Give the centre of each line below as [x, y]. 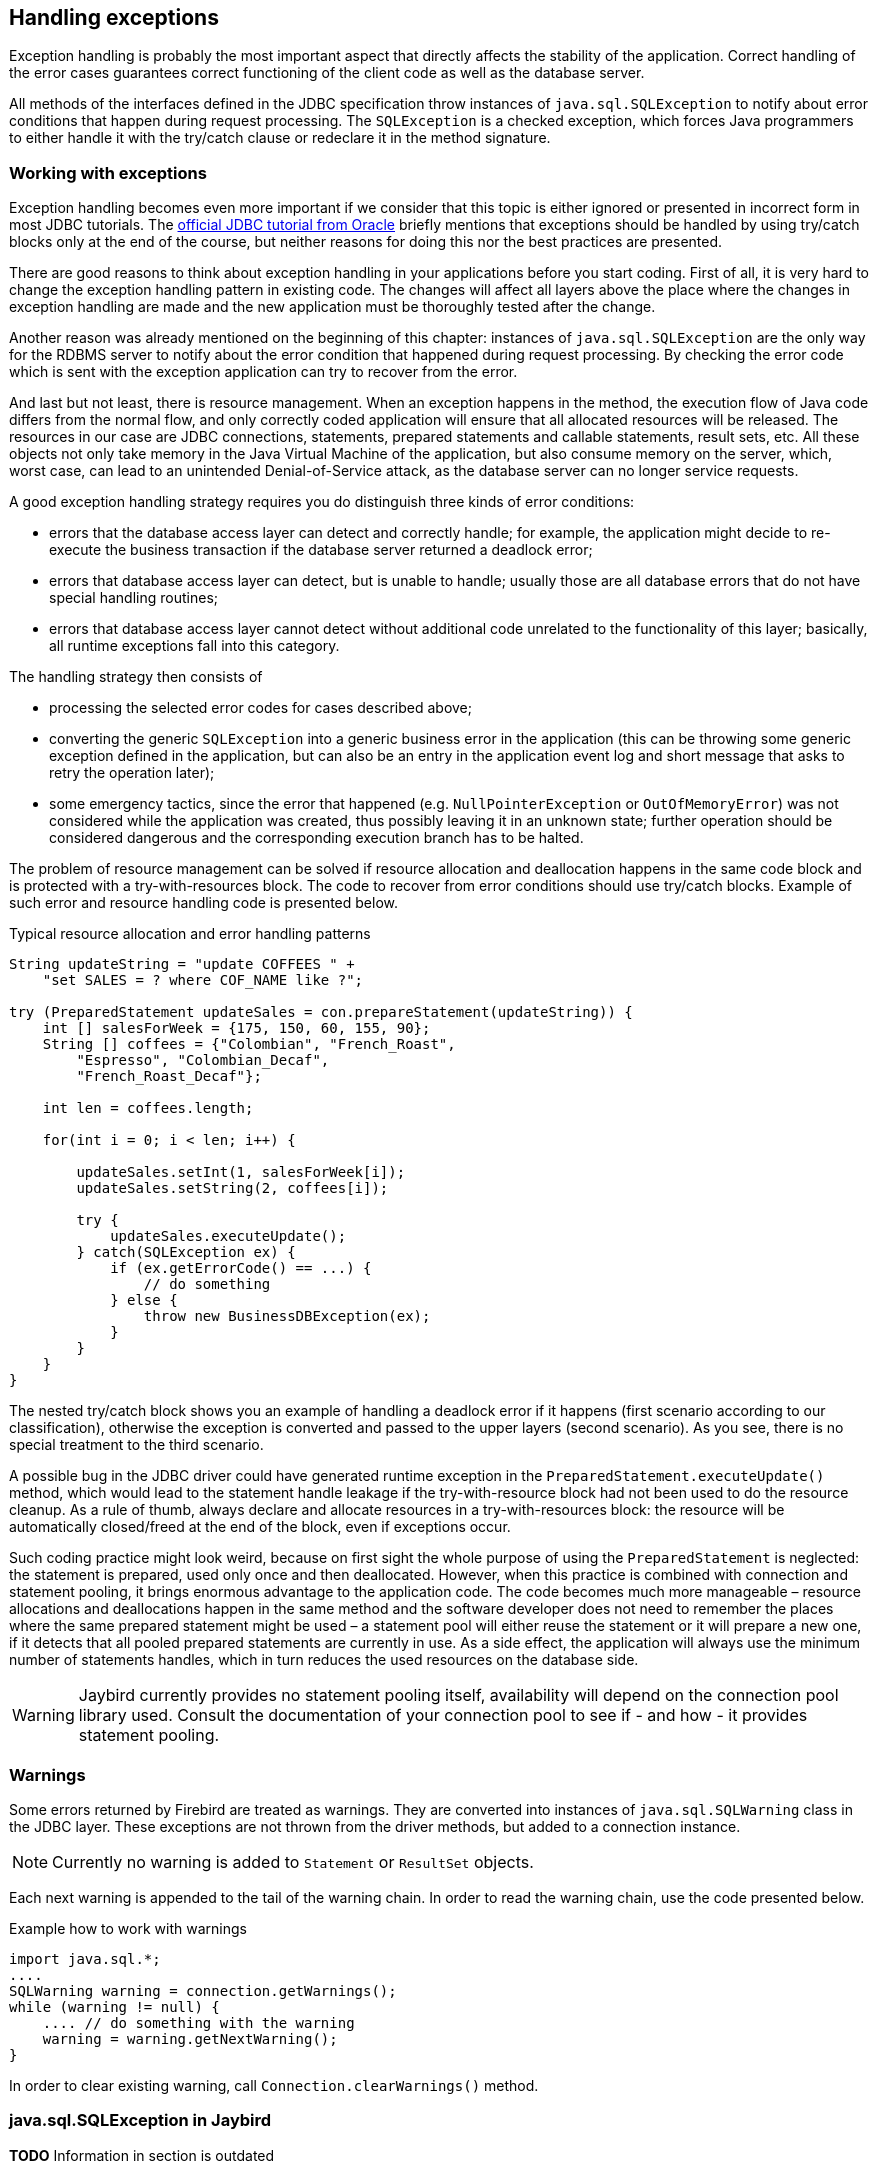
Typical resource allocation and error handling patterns [190, 934]
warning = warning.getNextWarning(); [190, 2038]
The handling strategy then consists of [136, 677]
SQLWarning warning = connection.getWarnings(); [203, 1990]
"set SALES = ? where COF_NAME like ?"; [203, 980]
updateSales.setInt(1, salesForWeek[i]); [241, 1172]
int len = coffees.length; [148, 1108]
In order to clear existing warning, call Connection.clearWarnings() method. [274, 2085]
